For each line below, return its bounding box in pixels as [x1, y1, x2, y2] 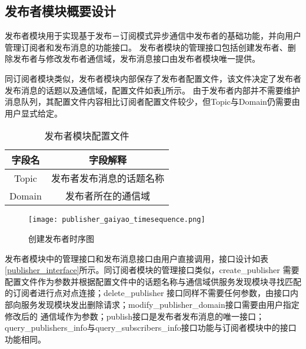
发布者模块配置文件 [44, 129, 129, 143]
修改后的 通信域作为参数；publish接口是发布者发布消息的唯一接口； [5, 310, 265, 322]
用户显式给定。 [5, 107, 62, 119]
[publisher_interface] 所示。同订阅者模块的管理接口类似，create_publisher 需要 [5, 264, 300, 276]
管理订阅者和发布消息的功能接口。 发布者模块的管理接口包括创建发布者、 [5, 41, 288, 53]
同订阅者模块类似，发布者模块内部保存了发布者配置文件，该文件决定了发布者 [5, 72, 301, 84]
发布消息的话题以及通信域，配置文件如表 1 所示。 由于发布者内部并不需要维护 [5, 84, 300, 96]
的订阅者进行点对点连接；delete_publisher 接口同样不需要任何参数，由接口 [5, 287, 291, 299]
